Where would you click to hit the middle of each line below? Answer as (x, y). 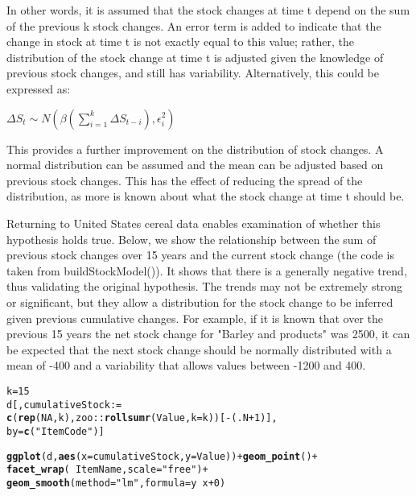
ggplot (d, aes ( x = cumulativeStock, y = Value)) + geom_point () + (162, 456)
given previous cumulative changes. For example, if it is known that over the (195, 318)
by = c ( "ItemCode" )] (56, 431)
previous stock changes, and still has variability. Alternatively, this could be (193, 73)
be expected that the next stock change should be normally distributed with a (199, 349)
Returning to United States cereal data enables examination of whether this (194, 223)
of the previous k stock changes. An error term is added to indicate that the (194, 25)
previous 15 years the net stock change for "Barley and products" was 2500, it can (208, 334)
